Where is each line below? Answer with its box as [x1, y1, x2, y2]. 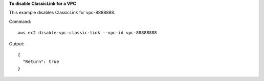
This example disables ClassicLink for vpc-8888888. [9, 10, 115, 16]
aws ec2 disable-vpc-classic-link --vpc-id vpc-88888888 [18, 30, 157, 36]
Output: [9, 40, 24, 46]
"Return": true [22, 59, 59, 64]
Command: [9, 19, 31, 24]
